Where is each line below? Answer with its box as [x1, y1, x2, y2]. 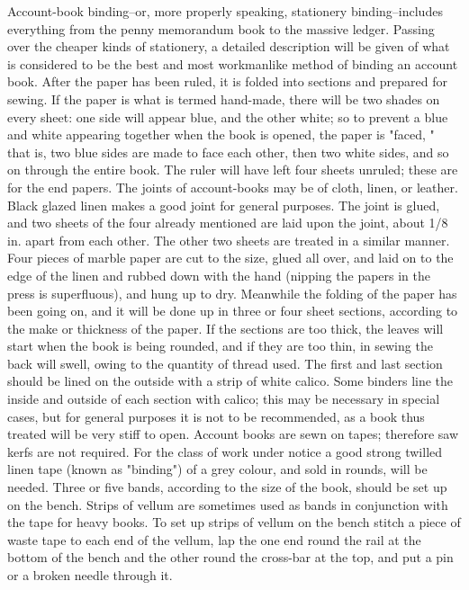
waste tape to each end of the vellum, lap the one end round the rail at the [7, 530, 421, 549]
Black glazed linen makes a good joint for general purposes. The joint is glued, [7, 195, 440, 214]
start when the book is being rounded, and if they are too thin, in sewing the [7, 336, 433, 355]
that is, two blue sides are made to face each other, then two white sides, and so [7, 142, 449, 161]
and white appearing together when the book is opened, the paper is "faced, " [7, 125, 435, 144]
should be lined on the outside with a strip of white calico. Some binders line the [7, 371, 454, 390]
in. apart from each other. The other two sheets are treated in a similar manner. [7, 230, 450, 249]
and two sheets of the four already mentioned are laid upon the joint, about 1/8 [7, 213, 448, 232]
